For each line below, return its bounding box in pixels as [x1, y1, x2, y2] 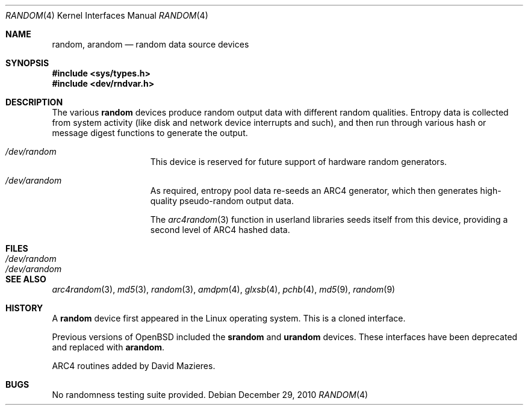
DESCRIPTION [5, 97, 63, 107]
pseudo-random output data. [179, 196, 294, 206]
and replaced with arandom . [52, 342, 165, 352]
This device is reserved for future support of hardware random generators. [150, 157, 447, 167]
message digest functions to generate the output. [52, 128, 248, 138]
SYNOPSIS [5, 58, 49, 68]
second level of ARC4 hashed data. [150, 225, 290, 235]
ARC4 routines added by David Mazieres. [52, 361, 216, 371]
